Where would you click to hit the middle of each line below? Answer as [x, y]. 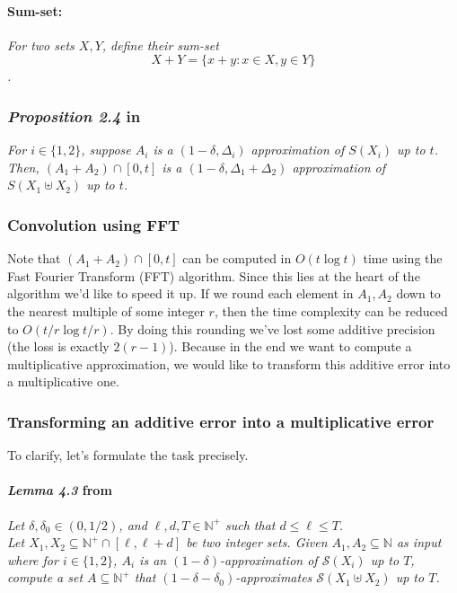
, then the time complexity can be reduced [331, 310]
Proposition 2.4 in [74, 115]
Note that [34, 258]
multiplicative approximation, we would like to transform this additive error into [229, 363]
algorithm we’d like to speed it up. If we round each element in [180, 293]
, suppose [106, 150]
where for [33, 559]
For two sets [41, 44]
